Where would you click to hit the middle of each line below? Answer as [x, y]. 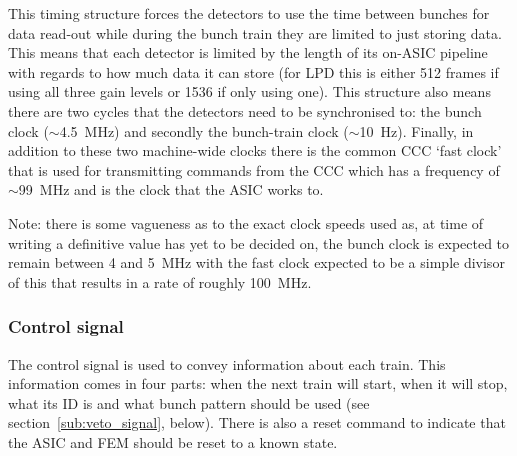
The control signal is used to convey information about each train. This [227, 363]
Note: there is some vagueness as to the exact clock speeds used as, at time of [246, 222]
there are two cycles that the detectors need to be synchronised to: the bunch [245, 110]
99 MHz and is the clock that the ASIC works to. [171, 189]
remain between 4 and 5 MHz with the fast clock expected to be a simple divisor [256, 262]
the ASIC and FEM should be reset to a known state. [173, 441]
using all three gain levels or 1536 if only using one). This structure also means [249, 91]
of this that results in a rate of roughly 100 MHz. [160, 281]
